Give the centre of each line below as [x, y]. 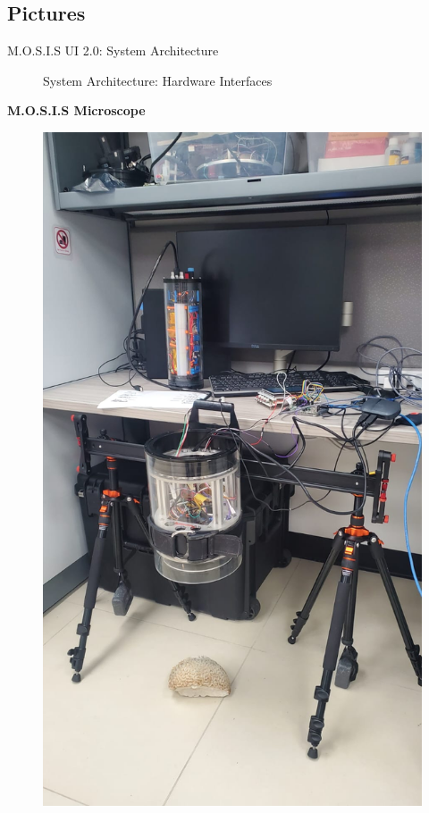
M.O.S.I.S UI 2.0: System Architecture [113, 50]
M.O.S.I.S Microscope [76, 110]
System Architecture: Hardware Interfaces [158, 80]
